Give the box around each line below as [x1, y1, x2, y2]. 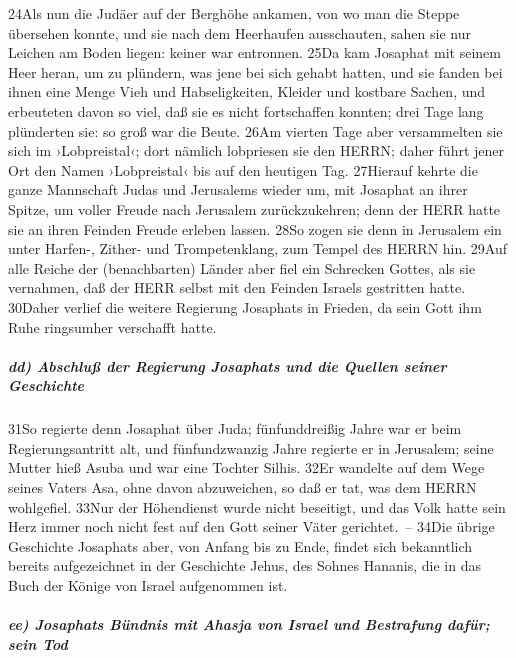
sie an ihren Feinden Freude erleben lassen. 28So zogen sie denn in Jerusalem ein [8, 218, 502, 239]
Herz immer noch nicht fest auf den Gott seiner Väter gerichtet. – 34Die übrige [8, 516, 495, 537]
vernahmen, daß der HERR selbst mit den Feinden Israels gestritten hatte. [8, 277, 466, 298]
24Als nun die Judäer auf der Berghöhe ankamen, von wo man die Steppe [8, 3, 460, 23]
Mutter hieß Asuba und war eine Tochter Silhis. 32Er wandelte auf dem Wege [8, 457, 485, 478]
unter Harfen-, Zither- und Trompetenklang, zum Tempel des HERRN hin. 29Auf [8, 238, 508, 259]
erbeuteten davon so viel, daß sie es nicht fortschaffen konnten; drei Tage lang [8, 100, 484, 121]
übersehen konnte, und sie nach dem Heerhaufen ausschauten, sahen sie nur [8, 22, 471, 43]
